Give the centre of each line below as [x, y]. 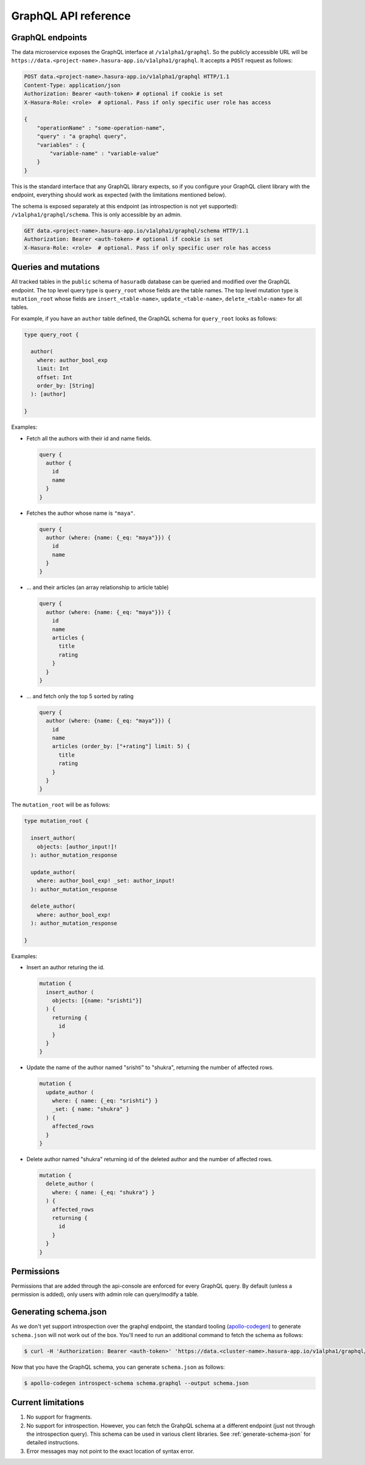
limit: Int [53, 369]
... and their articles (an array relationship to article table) [98, 587]
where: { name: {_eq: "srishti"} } [105, 1101]
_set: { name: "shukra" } [91, 1109]
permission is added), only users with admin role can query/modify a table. [105, 1294]
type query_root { [51, 334]
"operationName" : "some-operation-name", [101, 128]
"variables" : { [61, 145]
